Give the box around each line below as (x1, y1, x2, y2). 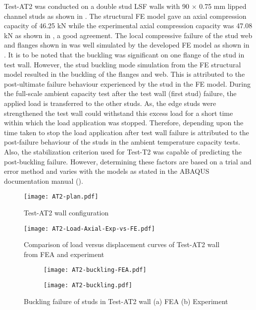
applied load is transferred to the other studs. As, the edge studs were (4, 98, 216, 108)
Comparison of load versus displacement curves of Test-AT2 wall (24, 239, 220, 250)
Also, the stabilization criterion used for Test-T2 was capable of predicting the (4, 146, 242, 156)
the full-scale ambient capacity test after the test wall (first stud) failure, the (4, 88, 237, 99)
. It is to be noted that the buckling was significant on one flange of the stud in (4, 49, 245, 59)
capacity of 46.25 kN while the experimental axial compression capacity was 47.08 (4, 20, 253, 31)
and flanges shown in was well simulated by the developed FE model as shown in (4, 40, 250, 50)
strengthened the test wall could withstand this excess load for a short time (4, 107, 233, 118)
